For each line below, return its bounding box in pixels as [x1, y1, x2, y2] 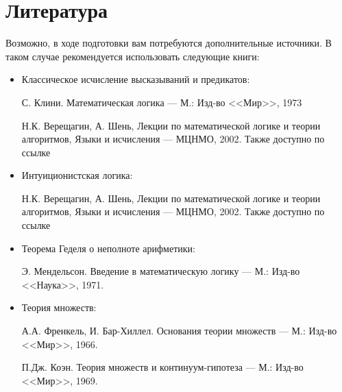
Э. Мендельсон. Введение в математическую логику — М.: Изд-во [21, 264, 300, 278]
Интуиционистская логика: [21, 168, 133, 182]
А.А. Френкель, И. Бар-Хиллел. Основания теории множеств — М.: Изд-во [21, 323, 337, 338]
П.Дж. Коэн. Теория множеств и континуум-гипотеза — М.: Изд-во [21, 360, 304, 374]
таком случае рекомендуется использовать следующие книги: [5, 49, 260, 63]
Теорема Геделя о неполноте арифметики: [21, 241, 195, 255]
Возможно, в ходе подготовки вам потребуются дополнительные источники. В [5, 36, 332, 50]
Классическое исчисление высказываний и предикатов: [21, 72, 250, 86]
